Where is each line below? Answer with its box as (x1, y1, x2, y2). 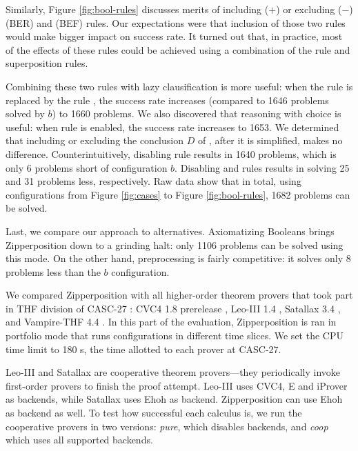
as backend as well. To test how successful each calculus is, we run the (6, 405, 302, 420)
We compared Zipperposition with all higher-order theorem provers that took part (6, 288, 353, 302)
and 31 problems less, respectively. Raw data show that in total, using (6, 174, 301, 188)
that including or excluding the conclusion (6, 133, 183, 148)
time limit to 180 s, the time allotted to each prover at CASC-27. (6, 341, 281, 356)
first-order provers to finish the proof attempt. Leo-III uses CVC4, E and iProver (6, 378, 348, 392)
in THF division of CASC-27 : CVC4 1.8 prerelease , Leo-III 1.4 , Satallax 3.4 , (6, 301, 341, 315)
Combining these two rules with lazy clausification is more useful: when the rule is (6, 79, 353, 93)
